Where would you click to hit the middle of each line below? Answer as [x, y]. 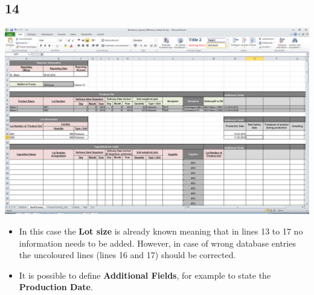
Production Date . [56, 287]
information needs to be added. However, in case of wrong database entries [157, 243]
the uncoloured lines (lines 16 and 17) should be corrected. [127, 255]
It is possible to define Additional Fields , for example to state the [145, 275]
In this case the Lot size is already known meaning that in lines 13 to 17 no [161, 231]
